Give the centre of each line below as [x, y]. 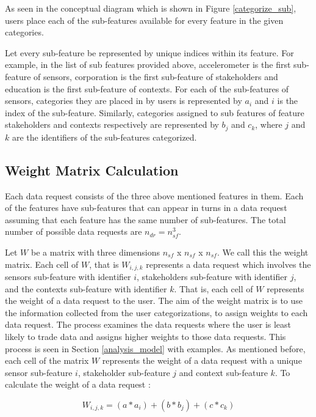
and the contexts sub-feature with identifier [86, 288]
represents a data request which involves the [228, 264]
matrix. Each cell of [42, 264]
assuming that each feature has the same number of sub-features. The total [145, 219]
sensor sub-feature [39, 372]
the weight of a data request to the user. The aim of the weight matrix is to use [154, 301]
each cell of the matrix [47, 360]
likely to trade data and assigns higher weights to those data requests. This [145, 336]
